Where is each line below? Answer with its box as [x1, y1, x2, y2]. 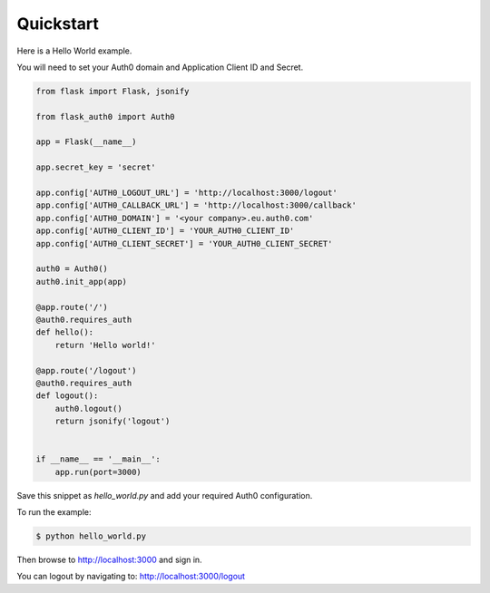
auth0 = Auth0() [35, 264, 109, 274]
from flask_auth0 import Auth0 [35, 112, 176, 122]
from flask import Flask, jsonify [35, 86, 190, 96]
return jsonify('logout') [54, 416, 171, 426]
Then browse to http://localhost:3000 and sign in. [16, 554, 203, 565]
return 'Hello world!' [54, 340, 156, 350]
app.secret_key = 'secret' [35, 162, 156, 172]
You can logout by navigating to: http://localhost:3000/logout [16, 571, 245, 582]
